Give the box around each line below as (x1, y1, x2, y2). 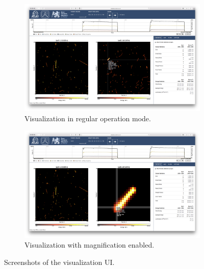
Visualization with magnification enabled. (24, 239, 155, 250)
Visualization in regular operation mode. (24, 113, 151, 123)
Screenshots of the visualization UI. (4, 256, 115, 267)
